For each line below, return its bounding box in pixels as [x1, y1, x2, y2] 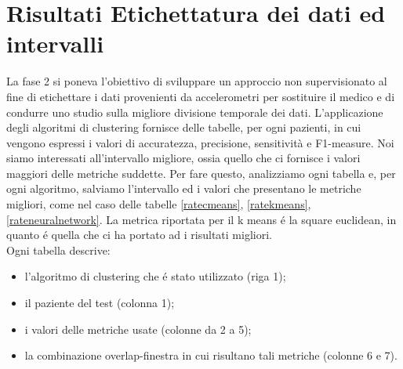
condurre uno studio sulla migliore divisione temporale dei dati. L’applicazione [6, 103, 383, 120]
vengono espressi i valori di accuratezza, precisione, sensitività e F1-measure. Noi [6, 134, 394, 150]
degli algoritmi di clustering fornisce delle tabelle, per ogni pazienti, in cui [6, 119, 361, 136]
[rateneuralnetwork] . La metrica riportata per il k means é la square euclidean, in [6, 211, 397, 227]
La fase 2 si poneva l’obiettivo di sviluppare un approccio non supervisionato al [6, 73, 387, 89]
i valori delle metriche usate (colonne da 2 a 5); [24, 320, 252, 337]
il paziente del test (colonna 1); [24, 295, 175, 311]
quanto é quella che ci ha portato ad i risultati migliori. [6, 226, 272, 243]
